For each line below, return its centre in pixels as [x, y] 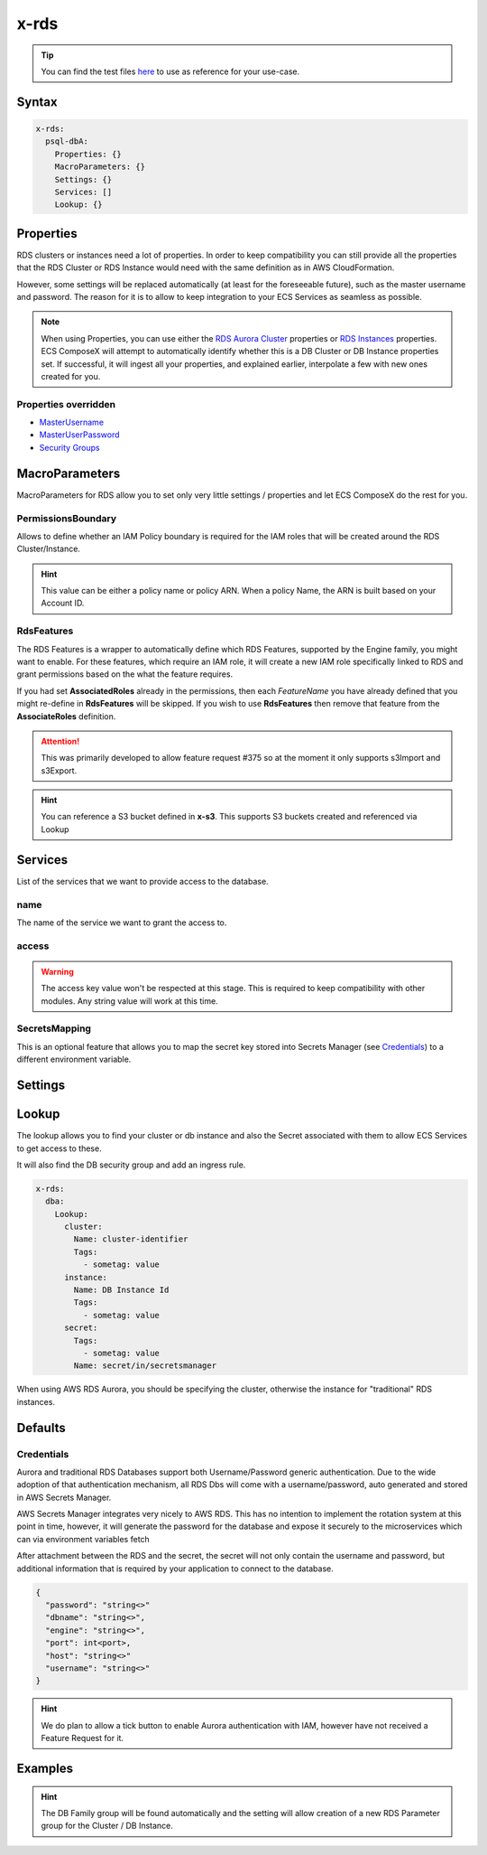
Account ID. [63, 603]
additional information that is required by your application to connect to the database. [175, 1569]
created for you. [71, 376]
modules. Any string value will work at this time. [129, 1001]
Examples [45, 1768]
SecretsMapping [54, 1028]
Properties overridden [66, 404]
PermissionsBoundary [67, 518]
